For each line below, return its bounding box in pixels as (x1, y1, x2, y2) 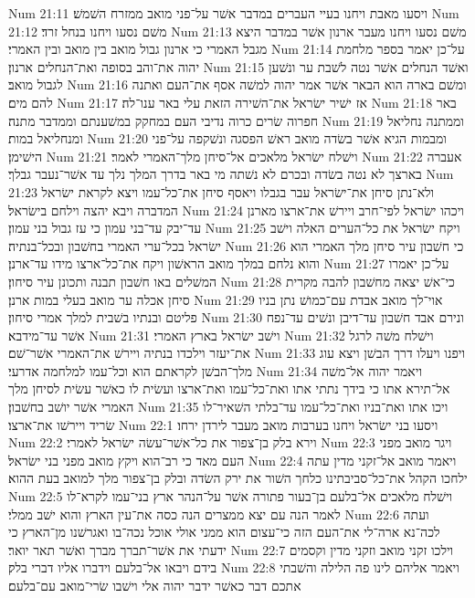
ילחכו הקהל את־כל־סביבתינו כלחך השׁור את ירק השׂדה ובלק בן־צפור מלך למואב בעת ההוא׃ (8, 468, 468, 488)
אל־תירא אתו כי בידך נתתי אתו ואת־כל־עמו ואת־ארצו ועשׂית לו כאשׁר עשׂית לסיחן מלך (8, 379, 450, 398)
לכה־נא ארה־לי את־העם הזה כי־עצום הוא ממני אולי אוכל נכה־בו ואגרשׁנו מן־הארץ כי (8, 522, 440, 541)
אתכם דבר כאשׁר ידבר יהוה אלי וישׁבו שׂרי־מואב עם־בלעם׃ (8, 576, 301, 594)
